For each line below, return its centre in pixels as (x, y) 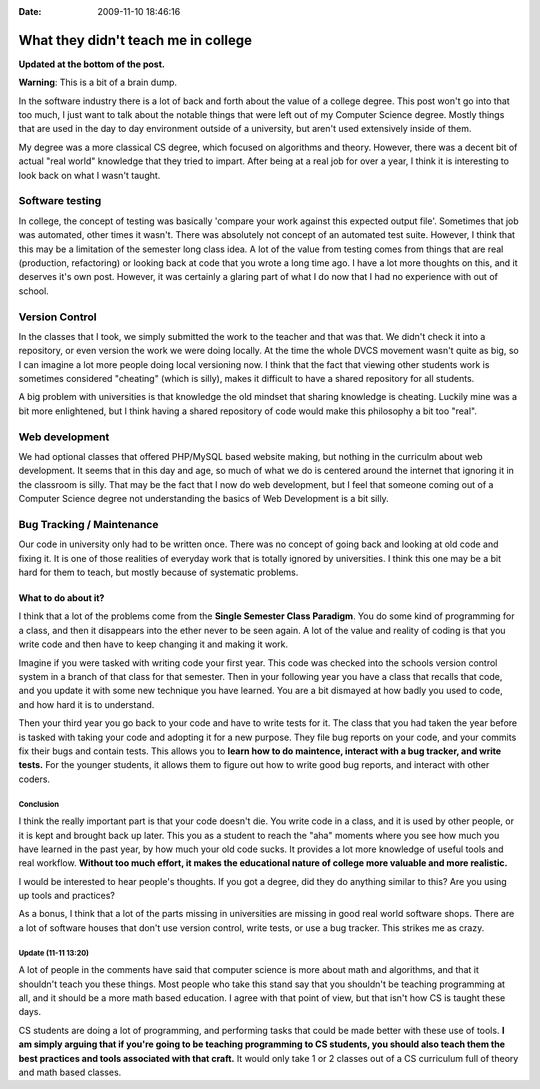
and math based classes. (70, 1072)
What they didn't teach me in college (135, 40)
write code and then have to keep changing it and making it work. (153, 644)
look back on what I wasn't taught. (89, 175)
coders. (34, 779)
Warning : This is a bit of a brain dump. (98, 82)
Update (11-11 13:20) (54, 953)
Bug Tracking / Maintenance (88, 524)
